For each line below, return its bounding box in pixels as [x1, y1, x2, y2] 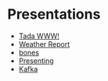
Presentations [7, 5, 101, 23]
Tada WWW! [18, 31, 60, 40]
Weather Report [18, 39, 70, 48]
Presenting [18, 56, 54, 65]
